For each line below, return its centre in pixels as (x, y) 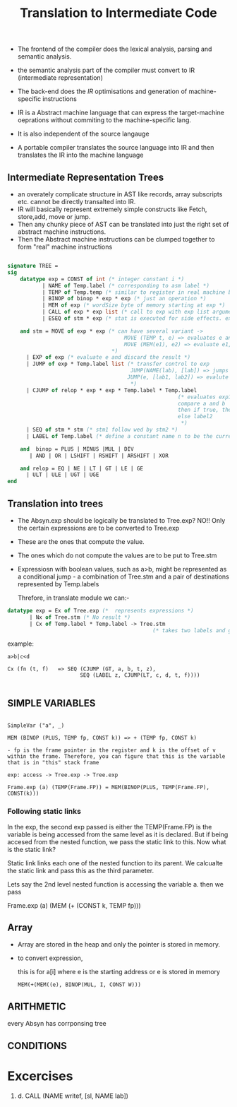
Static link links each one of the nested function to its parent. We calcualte (115, 863)
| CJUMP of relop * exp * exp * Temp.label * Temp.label (111, 390)
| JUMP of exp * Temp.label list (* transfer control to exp (118, 364)
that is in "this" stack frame (53, 763)
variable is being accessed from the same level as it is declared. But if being (118, 834)
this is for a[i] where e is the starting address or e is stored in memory (119, 972)
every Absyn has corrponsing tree (57, 1024)
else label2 (195, 417)
